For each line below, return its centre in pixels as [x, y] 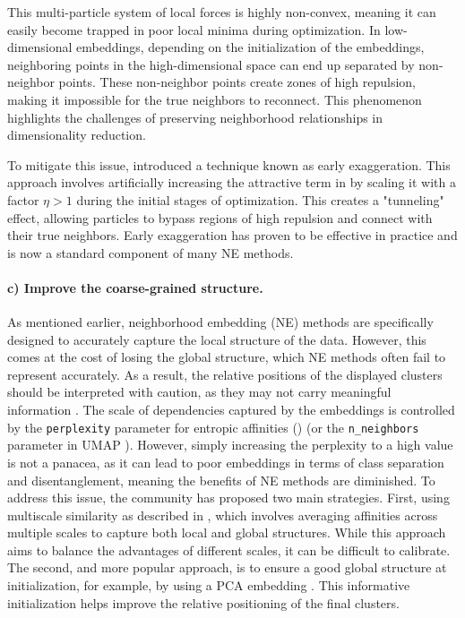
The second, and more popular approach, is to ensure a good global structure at [227, 567]
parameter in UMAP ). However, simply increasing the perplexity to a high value [230, 445]
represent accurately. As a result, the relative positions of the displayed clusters [225, 374]
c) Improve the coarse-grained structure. [135, 287]
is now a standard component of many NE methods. [151, 252]
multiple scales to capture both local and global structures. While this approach [227, 532]
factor [23, 199]
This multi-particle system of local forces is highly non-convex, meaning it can [222, 12]
